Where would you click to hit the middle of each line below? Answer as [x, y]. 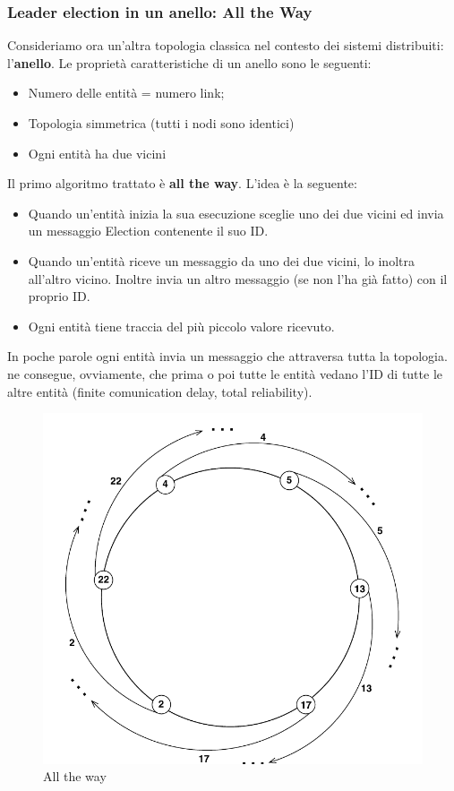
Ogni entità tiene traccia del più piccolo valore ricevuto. [181, 326]
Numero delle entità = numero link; [126, 93]
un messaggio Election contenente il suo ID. [148, 231]
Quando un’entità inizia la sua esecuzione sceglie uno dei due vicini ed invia [236, 213]
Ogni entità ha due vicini [97, 153]
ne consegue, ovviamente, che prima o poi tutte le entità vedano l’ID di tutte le [225, 373]
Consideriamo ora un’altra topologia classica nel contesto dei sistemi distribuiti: [226, 45]
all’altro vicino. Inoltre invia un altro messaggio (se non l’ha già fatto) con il [238, 278]
